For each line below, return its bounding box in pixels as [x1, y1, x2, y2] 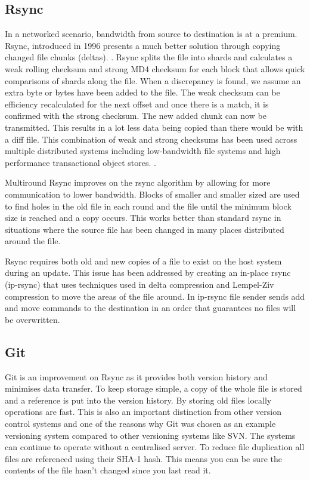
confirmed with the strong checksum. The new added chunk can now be [5, 109, 266, 122]
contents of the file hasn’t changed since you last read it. [5, 464, 211, 476]
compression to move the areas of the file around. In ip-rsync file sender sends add [5, 290, 305, 302]
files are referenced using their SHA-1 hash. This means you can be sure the [5, 452, 282, 464]
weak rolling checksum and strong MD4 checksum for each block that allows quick [5, 62, 305, 75]
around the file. [5, 235, 61, 247]
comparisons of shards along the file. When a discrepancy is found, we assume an [5, 74, 301, 87]
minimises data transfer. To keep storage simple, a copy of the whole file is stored [5, 382, 302, 395]
